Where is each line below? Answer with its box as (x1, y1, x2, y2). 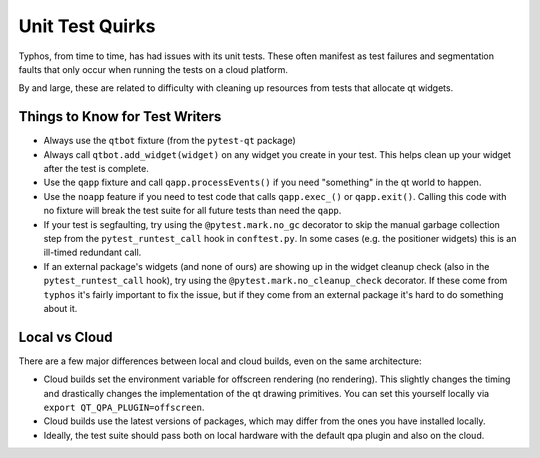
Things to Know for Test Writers (18, 108, 222, 125)
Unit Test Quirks (18, 15, 156, 37)
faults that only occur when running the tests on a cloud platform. (18, 63, 289, 75)
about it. (43, 302, 78, 314)
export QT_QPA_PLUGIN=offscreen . (43, 401, 205, 413)
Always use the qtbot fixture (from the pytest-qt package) (43, 135, 297, 147)
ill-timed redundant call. (43, 246, 142, 259)
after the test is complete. (43, 163, 149, 175)
